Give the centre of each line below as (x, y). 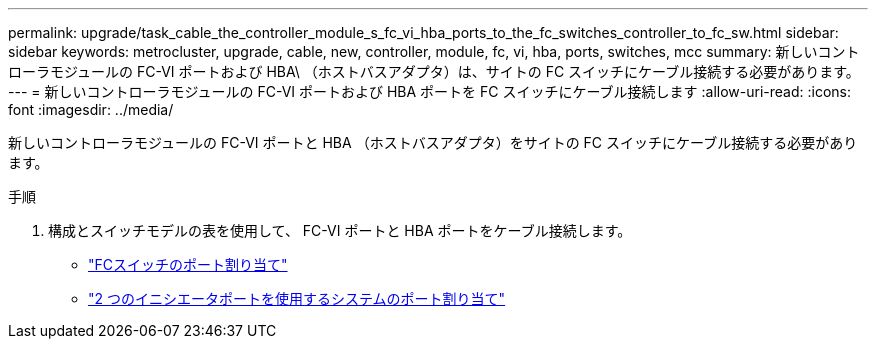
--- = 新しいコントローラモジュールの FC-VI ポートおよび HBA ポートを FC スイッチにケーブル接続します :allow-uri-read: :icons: (430, 91)
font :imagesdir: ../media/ (91, 109)
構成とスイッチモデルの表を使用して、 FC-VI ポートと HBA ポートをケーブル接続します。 (340, 230)
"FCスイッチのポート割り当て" (188, 264)
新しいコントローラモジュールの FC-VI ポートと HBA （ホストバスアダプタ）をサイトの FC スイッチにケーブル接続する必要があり (433, 142)
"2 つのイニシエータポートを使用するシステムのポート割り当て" (297, 298)
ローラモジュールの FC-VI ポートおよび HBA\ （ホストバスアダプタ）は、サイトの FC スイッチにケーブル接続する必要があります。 (434, 71)
